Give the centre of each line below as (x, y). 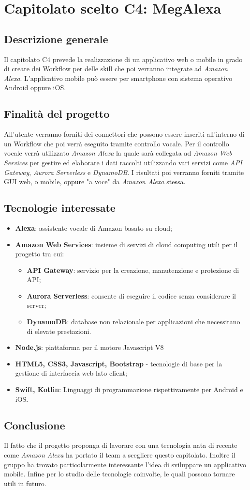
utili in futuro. (25, 483)
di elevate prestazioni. (59, 331)
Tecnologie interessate (60, 208)
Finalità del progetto (57, 114)
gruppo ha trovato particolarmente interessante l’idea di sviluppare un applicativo (125, 464)
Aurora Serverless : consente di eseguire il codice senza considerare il (131, 295)
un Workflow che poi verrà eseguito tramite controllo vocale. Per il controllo (117, 143)
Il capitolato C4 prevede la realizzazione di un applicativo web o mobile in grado (123, 59)
